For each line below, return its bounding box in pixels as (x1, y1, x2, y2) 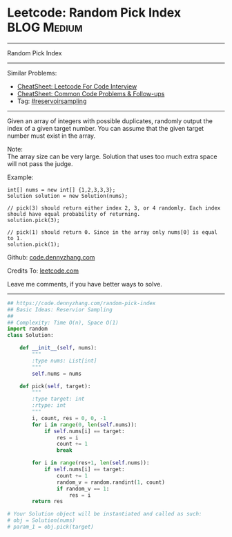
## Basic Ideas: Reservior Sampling (7, 306, 113, 313)
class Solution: (7, 332, 54, 339)
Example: (7, 173, 34, 181)
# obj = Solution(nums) (7, 517, 76, 524)
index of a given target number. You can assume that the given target (7, 124, 204, 132)
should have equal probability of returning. (7, 210, 140, 217)
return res (32, 498, 64, 505)
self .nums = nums (32, 370, 81, 377)
